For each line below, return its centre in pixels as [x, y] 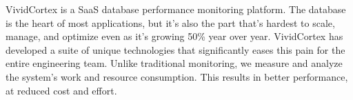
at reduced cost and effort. [61, 90]
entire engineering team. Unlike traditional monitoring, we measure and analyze [174, 63]
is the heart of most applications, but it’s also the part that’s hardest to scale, [170, 22]
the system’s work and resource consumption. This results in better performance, [177, 76]
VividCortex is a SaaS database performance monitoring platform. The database [176, 9]
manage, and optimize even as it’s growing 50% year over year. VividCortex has [174, 36]
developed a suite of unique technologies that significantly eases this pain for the [175, 49]
